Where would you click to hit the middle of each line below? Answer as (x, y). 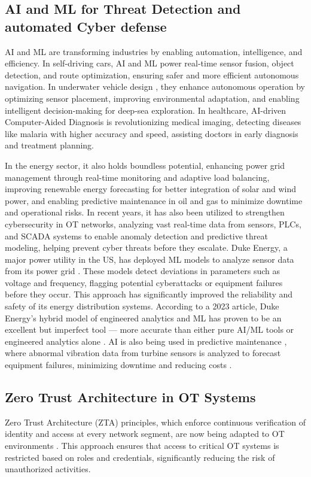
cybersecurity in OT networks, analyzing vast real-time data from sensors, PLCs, (153, 224)
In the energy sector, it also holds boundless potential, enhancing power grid (145, 165)
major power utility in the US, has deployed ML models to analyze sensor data (150, 259)
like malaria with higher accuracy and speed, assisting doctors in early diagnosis (152, 133)
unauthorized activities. (48, 469)
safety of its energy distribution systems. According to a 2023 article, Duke (142, 306)
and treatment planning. (50, 145)
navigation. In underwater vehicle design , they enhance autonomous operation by (155, 86)
